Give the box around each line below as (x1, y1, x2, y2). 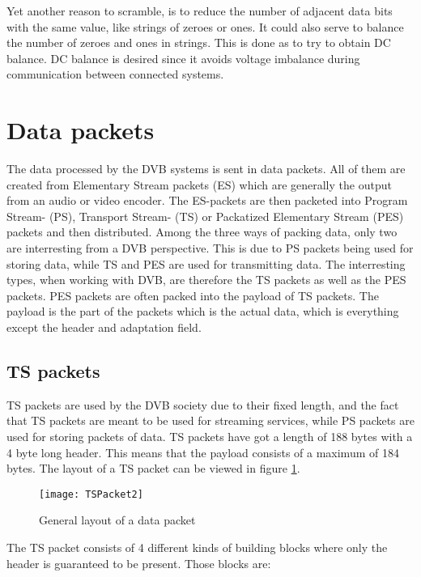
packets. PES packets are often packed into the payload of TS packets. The (6, 286, 379, 303)
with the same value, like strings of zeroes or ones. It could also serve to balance (6, 18, 404, 35)
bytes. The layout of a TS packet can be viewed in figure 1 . (6, 460, 300, 477)
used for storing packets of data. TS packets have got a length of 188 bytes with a (6, 428, 413, 445)
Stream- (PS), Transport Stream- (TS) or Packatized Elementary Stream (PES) (6, 207, 404, 224)
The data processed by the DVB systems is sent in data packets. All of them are (6, 160, 406, 177)
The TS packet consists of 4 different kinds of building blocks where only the (6, 539, 388, 556)
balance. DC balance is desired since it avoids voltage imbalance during (6, 49, 360, 66)
